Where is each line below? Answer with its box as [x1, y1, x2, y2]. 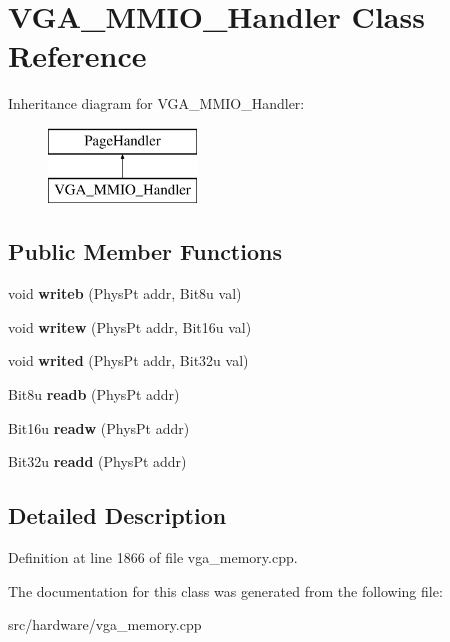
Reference [8, 35, 147, 76]
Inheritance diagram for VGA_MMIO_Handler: [8, 93, 305, 114]
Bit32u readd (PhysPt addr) [8, 451, 187, 472]
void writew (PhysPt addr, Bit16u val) [8, 316, 252, 337]
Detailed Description [8, 500, 227, 531]
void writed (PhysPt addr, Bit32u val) [8, 350, 249, 371]
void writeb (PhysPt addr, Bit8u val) [8, 283, 242, 304]
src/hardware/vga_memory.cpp [8, 614, 202, 635]
